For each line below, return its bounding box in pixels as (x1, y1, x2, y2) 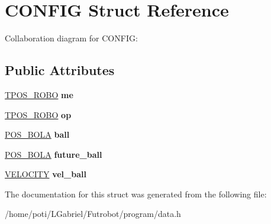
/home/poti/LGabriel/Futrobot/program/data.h (5, 207, 181, 220)
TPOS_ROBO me (5, 88, 73, 100)
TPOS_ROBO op (5, 108, 72, 121)
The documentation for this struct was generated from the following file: (5, 187, 267, 200)
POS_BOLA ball (5, 128, 70, 141)
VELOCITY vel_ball (5, 168, 86, 180)
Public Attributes (5, 61, 115, 79)
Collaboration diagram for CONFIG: (5, 32, 138, 44)
